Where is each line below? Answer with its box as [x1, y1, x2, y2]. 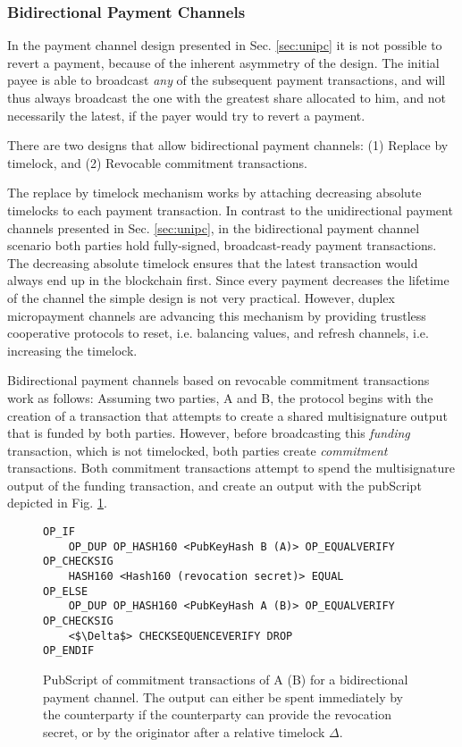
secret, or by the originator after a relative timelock [43, 722, 325, 741]
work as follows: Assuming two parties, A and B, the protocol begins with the [7, 388, 433, 407]
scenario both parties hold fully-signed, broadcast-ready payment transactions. [7, 236, 437, 255]
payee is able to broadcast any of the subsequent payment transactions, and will [7, 71, 446, 89]
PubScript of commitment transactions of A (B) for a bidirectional [43, 669, 408, 688]
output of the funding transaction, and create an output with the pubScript [7, 475, 422, 494]
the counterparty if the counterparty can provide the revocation [43, 705, 391, 724]
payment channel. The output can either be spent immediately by [43, 687, 404, 706]
